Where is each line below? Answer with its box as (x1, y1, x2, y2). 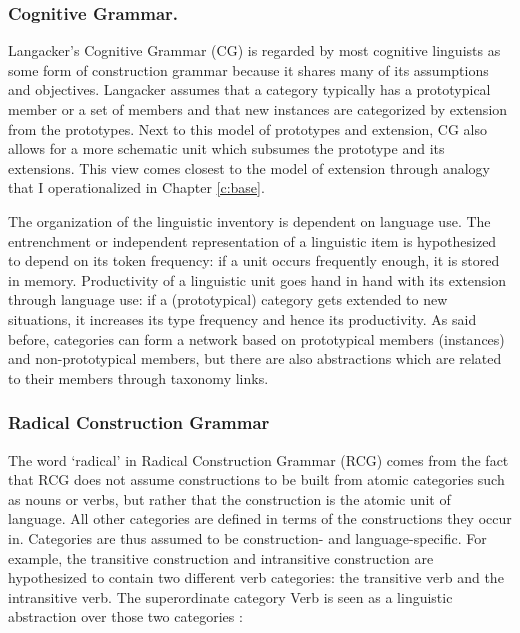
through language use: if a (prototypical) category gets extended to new (8, 289, 448, 310)
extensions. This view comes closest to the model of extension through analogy (8, 157, 490, 178)
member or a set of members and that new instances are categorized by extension (8, 99, 508, 119)
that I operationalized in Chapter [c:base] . (8, 177, 265, 198)
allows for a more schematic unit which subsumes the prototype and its (8, 138, 445, 159)
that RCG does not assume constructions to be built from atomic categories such (8, 469, 505, 490)
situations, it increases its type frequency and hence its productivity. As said (8, 308, 477, 329)
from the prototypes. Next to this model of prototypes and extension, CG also (8, 118, 487, 139)
